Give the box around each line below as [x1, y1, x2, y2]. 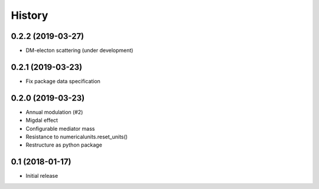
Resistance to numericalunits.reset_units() [25, 133, 128, 141]
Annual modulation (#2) [25, 108, 83, 115]
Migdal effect [25, 117, 58, 124]
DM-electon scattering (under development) [25, 47, 134, 54]
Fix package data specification [25, 77, 100, 85]
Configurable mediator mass [25, 125, 95, 132]
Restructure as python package [25, 141, 103, 148]
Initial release [25, 173, 58, 180]
